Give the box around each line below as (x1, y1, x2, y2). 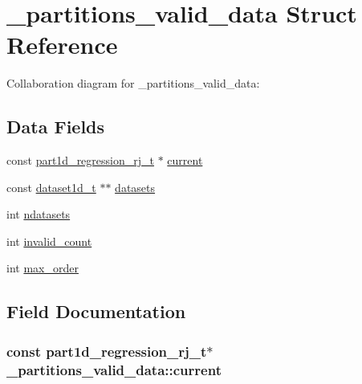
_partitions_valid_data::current (6, 359, 222, 379)
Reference (6, 28, 118, 61)
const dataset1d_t (6, 178, 96, 195)
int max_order (6, 259, 79, 276)
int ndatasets (6, 206, 71, 223)
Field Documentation (6, 299, 186, 324)
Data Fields (6, 114, 105, 139)
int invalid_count (6, 232, 92, 249)
